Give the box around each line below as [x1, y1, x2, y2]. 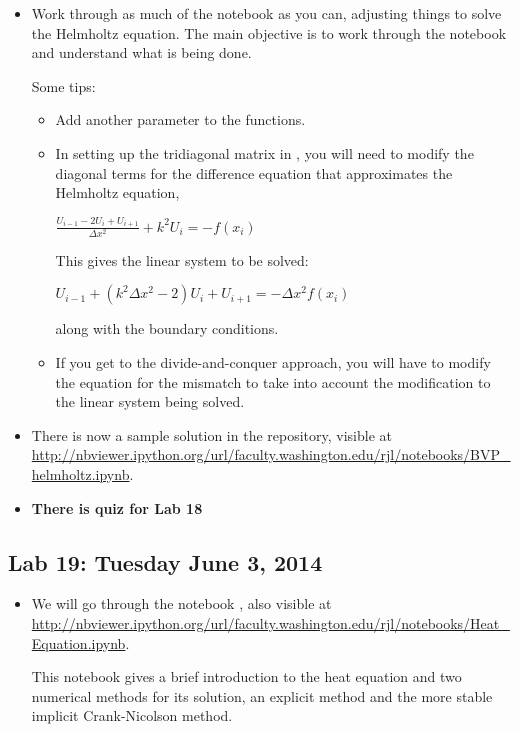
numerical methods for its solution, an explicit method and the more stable [31, 685, 493, 706]
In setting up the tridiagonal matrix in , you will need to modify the [55, 142, 474, 163]
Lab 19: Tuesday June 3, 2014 [8, 546, 323, 577]
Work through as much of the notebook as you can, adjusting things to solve [31, 3, 502, 23]
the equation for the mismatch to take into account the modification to [55, 371, 491, 392]
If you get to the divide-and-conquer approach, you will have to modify [55, 352, 491, 373]
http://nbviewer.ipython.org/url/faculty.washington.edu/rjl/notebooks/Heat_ [31, 612, 510, 633]
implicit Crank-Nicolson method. [31, 705, 233, 726]
